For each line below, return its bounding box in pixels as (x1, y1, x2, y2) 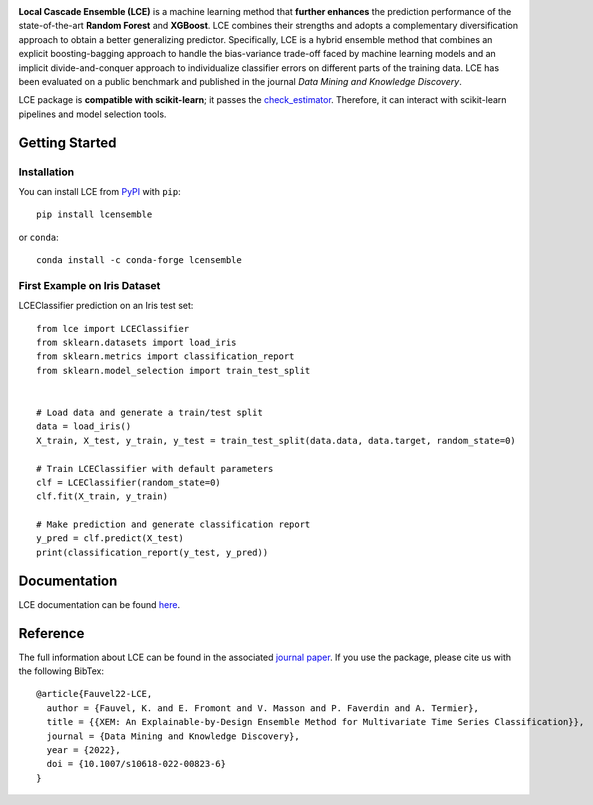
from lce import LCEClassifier (36, 323, 190, 334)
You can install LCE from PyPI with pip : (18, 185, 181, 197)
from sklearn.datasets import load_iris (36, 336, 237, 348)
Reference (18, 625, 85, 642)
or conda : (18, 231, 59, 243)
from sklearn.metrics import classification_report (36, 351, 295, 362)
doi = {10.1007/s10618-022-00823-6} (46, 758, 227, 770)
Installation (18, 165, 75, 179)
